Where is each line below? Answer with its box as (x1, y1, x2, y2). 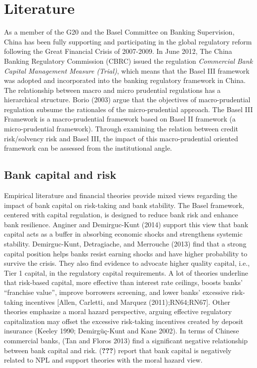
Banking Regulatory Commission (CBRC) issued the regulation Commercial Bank (4, 55, 253, 66)
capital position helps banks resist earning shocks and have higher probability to (4, 248, 248, 258)
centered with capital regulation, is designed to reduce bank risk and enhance (4, 209, 238, 220)
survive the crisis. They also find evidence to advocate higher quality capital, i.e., (4, 258, 250, 268)
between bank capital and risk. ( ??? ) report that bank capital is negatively (4, 345, 232, 355)
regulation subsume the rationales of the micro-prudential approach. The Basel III (4, 104, 253, 114)
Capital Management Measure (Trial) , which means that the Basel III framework (4, 65, 250, 76)
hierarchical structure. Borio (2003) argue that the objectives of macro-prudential (4, 94, 251, 105)
